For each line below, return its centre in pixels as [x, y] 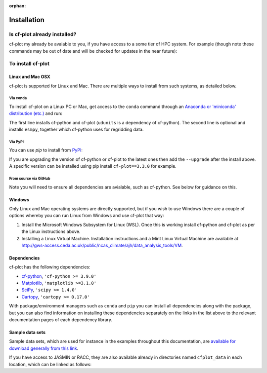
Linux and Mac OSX [30, 77]
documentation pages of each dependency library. [61, 320]
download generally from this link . [44, 348]
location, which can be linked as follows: [50, 364]
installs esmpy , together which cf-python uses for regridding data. [76, 130]
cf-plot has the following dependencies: [50, 267]
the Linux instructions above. [51, 231]
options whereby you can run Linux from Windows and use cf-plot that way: [87, 216]
